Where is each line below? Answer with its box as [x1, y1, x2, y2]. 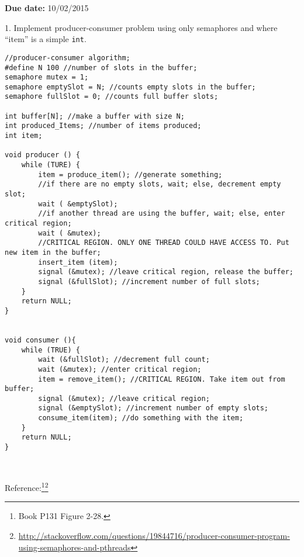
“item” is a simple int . [5, 33, 87, 45]
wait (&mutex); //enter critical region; [38, 365, 202, 373]
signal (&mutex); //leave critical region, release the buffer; [38, 268, 293, 276]
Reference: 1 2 [5, 480, 49, 493]
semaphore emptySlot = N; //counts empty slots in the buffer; [5, 82, 256, 91]
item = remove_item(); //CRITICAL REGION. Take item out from [38, 375, 285, 383]
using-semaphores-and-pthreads [18, 541, 131, 553]
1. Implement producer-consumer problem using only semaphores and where [5, 21, 278, 33]
